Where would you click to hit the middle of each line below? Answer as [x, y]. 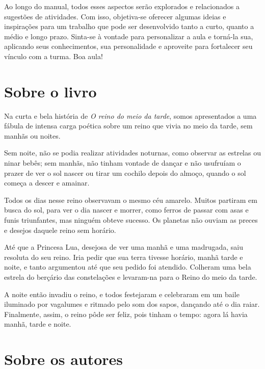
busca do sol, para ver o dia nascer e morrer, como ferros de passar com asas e [126, 210]
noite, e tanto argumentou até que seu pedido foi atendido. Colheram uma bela [128, 267]
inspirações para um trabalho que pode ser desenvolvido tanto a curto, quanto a [129, 26]
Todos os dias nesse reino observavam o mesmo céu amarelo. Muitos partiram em [131, 200]
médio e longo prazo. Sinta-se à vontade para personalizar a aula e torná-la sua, [129, 36]
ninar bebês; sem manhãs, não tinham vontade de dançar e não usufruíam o [123, 163]
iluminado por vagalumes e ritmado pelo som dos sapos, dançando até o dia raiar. [132, 304]
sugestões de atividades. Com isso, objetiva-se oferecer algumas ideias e [115, 16]
